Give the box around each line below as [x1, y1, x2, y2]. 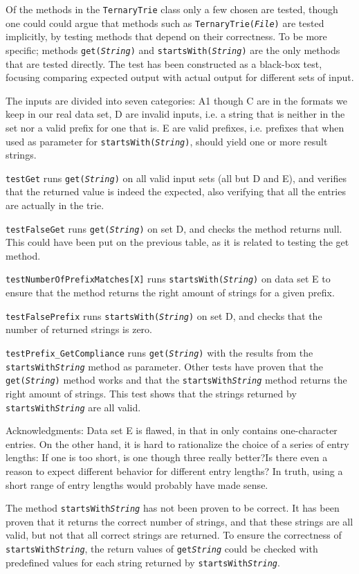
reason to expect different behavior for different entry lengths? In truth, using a [6, 463, 343, 478]
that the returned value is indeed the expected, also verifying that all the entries [6, 184, 346, 199]
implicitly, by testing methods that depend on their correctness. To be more [6, 29, 327, 44]
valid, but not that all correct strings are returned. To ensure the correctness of [6, 528, 342, 542]
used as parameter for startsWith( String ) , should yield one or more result [6, 134, 328, 148]
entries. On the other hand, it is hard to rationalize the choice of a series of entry [6, 436, 349, 451]
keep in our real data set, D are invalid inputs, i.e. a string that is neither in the [6, 107, 345, 121]
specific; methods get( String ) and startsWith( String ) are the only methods [6, 42, 340, 57]
